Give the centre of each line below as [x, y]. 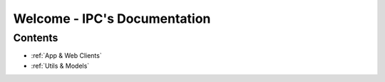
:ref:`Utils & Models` [60, 66]
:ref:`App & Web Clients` [67, 56]
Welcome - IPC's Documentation [112, 19]
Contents [36, 38]
